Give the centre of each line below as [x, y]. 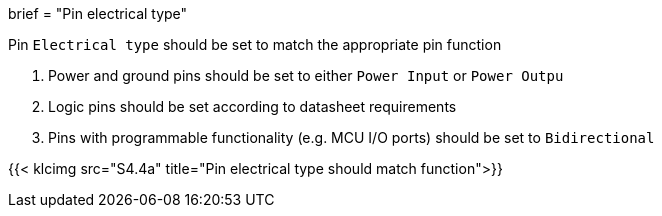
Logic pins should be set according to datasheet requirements [252, 106]
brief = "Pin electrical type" [98, 13]
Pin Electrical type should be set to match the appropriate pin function [255, 44]
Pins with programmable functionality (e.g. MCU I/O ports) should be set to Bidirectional [351, 137]
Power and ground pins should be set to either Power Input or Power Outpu [306, 75]
